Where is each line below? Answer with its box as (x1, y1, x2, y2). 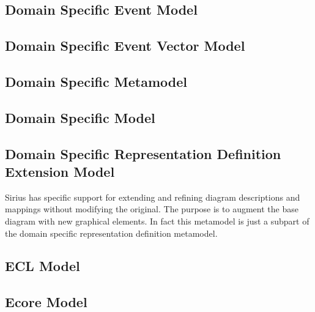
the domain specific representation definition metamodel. (5, 226, 218, 239)
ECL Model (5, 256, 80, 275)
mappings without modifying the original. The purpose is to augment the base (5, 202, 298, 215)
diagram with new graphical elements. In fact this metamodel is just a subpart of (5, 214, 309, 227)
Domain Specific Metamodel (5, 72, 187, 91)
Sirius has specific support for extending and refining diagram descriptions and (5, 190, 300, 203)
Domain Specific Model (5, 108, 155, 127)
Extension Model (5, 162, 115, 180)
